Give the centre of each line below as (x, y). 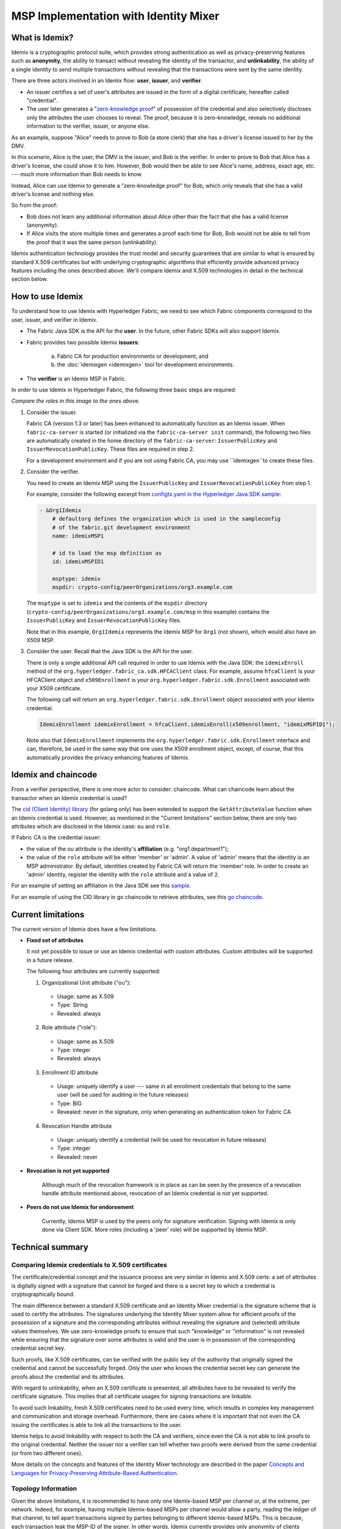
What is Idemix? (42, 38)
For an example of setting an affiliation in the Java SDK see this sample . (101, 886)
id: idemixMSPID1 (78, 562)
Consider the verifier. (53, 472)
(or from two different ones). (47, 1453)
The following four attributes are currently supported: (94, 971)
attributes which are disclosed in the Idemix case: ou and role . (91, 826)
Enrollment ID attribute (70, 1072)
